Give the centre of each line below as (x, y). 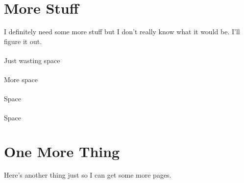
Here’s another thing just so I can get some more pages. (88, 175)
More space (21, 80)
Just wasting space (32, 60)
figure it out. (23, 41)
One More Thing (62, 151)
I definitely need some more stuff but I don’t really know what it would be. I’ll (122, 32)
